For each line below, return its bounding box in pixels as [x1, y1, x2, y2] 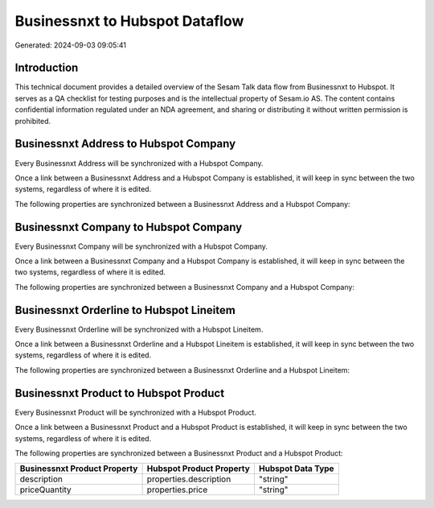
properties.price [146, 484, 208, 495]
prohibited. [14, 116, 51, 126]
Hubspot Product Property [146, 463, 251, 474]
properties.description [146, 473, 231, 485]
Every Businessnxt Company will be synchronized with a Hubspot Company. [14, 242, 268, 251]
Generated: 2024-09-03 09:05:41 [14, 40, 127, 50]
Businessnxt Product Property [19, 463, 138, 474]
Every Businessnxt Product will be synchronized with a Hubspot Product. [14, 407, 257, 417]
